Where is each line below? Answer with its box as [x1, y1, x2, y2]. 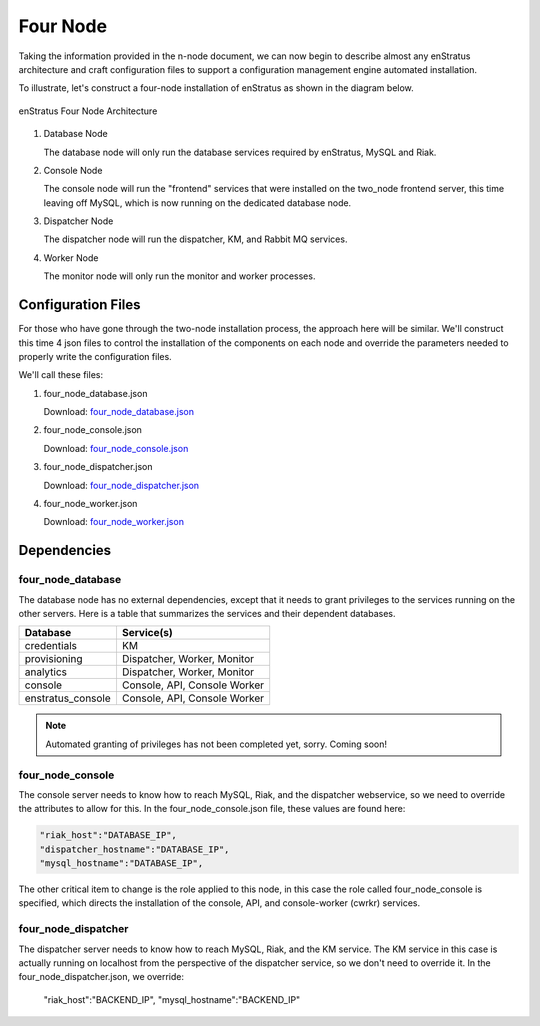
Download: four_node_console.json [43, 442, 189, 454]
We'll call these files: [18, 369, 104, 381]
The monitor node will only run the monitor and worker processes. [43, 270, 316, 282]
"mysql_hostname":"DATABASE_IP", [39, 858, 204, 869]
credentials [24, 639, 77, 653]
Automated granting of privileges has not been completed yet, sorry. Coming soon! [45, 738, 388, 750]
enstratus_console [24, 691, 112, 705]
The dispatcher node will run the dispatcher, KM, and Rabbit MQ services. [43, 233, 348, 245]
